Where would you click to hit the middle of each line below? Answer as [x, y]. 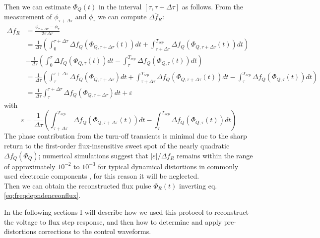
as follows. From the [212, 6]
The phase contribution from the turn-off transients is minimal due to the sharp [126, 136]
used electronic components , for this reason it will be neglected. [102, 176]
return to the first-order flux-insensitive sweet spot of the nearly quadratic [117, 145]
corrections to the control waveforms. [95, 231]
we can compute [122, 17]
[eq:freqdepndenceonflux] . [42, 195]
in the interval [120, 6]
